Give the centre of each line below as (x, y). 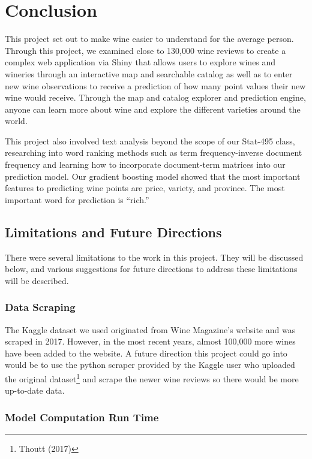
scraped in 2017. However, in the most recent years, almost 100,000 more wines (150, 341)
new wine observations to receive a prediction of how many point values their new (155, 85)
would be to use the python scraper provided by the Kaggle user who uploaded (150, 365)
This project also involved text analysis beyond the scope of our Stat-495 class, (150, 141)
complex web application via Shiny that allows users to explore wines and (140, 62)
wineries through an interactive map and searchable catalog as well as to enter (149, 73)
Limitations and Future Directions (113, 232)
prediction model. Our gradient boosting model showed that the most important (153, 176)
